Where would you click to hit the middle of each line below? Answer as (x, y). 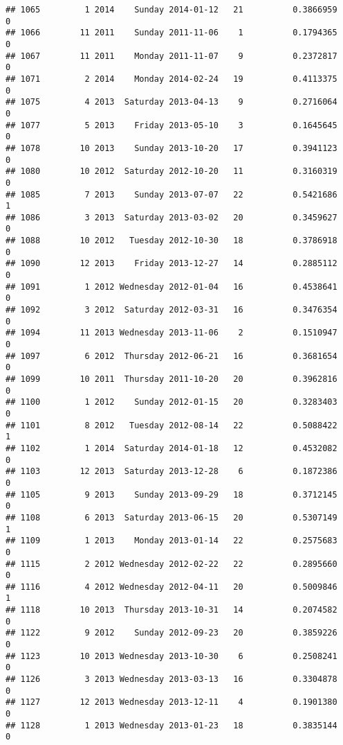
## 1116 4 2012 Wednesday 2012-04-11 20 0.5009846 (171, 587)
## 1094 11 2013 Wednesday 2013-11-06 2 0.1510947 (171, 333)
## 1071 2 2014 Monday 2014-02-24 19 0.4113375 (171, 79)
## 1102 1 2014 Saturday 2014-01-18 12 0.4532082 (171, 448)
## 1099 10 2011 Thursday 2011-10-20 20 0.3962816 (171, 379)
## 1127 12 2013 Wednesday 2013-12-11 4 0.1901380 (171, 702)
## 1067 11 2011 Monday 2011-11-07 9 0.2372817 (171, 56)
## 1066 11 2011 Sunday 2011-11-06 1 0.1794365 (171, 33)
